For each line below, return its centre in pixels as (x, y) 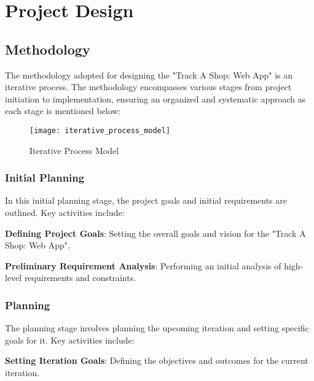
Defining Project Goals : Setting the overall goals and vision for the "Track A (155, 233)
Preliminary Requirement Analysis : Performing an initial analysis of (143, 265)
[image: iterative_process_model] (100, 130)
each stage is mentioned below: (63, 111)
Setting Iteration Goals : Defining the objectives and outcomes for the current (157, 360)
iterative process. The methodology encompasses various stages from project (148, 87)
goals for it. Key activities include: (70, 340)
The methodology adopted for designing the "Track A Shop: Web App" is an (149, 75)
